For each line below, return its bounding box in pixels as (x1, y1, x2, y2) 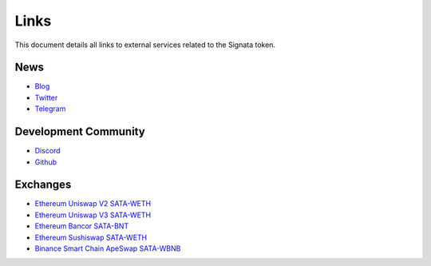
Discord (34, 146, 61, 156)
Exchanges (14, 178, 72, 192)
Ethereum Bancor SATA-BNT (34, 221, 129, 231)
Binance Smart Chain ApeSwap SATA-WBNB (34, 244, 181, 253)
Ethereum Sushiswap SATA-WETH (34, 232, 148, 242)
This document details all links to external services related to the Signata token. (14, 40, 275, 50)
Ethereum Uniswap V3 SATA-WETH (34, 210, 152, 220)
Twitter (34, 93, 58, 102)
